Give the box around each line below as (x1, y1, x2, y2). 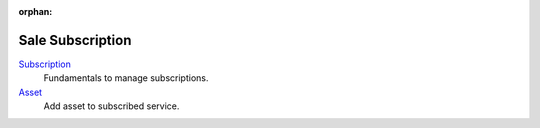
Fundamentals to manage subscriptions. (43, 72, 209, 84)
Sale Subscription (18, 31, 132, 49)
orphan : (18, 6, 53, 17)
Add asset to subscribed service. (43, 100, 180, 112)
